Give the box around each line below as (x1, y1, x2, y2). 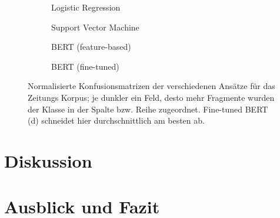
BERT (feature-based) (51, 40, 131, 53)
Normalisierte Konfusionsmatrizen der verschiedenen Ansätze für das (28, 80, 275, 92)
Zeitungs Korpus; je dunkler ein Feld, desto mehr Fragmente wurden (28, 91, 275, 103)
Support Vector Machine (51, 21, 139, 33)
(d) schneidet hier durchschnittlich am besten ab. (28, 114, 205, 127)
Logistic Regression (51, 1, 121, 13)
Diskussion (4, 148, 92, 172)
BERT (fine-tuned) (51, 60, 119, 72)
